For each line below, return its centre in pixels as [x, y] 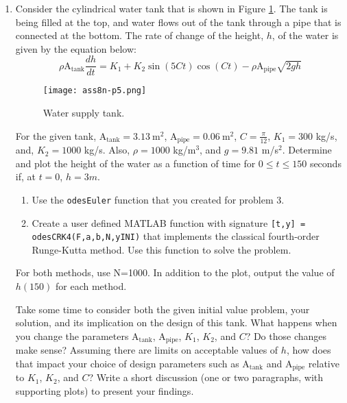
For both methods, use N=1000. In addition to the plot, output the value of [175, 272]
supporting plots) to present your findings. [105, 390]
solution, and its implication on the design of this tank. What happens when [176, 322]
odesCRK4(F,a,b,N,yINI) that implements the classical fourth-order [176, 236]
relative [324, 363]
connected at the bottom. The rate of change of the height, [140, 35]
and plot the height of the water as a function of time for [135, 163]
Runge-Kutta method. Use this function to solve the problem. [161, 249]
